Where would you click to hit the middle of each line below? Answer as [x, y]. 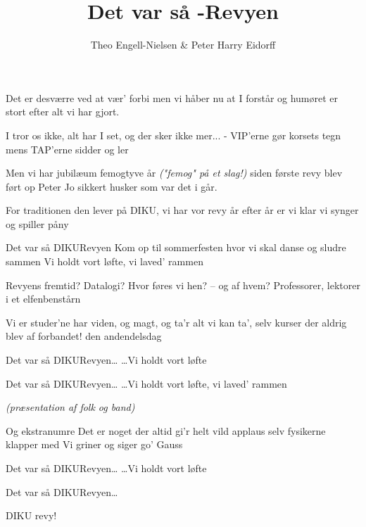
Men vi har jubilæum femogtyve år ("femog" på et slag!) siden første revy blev [174, 173]
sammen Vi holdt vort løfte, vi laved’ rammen [105, 261]
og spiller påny [37, 223]
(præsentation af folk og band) [70, 407]
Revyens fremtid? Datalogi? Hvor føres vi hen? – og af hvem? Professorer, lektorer [183, 285]
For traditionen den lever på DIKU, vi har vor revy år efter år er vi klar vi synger [182, 210]
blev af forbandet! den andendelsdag [84, 336]
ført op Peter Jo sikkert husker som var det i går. [112, 186]
